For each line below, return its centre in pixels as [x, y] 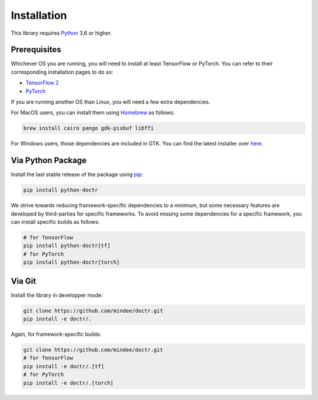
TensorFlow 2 [42, 83]
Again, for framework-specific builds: [56, 334]
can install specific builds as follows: [55, 222]
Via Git [24, 281]
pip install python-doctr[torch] [72, 262]
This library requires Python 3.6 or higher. [61, 33]
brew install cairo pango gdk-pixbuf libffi [89, 128]
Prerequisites [36, 50]
